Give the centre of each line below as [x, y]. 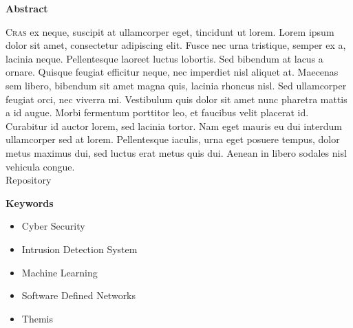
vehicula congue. [40, 166]
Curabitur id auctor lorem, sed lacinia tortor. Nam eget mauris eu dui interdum [174, 125]
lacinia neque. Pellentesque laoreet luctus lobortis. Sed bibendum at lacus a [164, 58]
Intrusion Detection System [79, 249]
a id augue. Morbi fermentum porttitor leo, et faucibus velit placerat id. [157, 112]
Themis [37, 318]
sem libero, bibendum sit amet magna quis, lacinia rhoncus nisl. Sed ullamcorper [176, 85]
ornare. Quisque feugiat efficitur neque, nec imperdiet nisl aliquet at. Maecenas [172, 72]
